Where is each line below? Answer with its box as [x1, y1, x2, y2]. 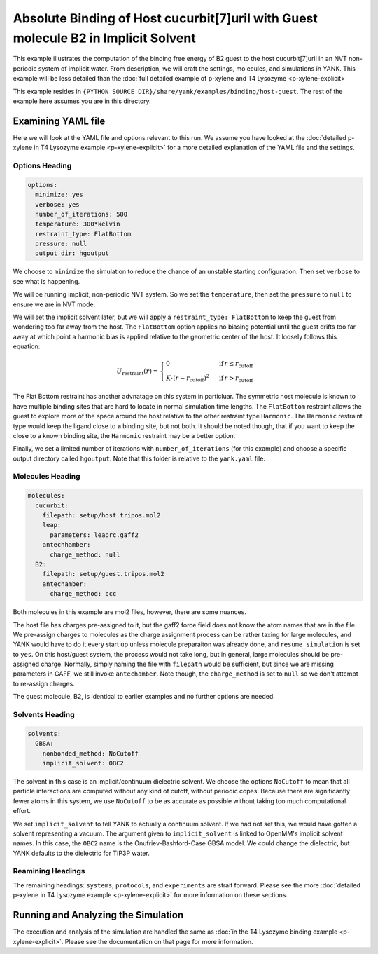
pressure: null [35, 240, 87, 248]
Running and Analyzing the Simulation [13, 909, 184, 921]
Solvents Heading [13, 710, 75, 720]
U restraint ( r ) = [116, 367, 159, 377]
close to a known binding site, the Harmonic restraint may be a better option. [13, 431, 236, 439]
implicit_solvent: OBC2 [42, 759, 124, 767]
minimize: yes [35, 191, 84, 199]
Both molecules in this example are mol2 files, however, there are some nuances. [13, 608, 246, 616]
